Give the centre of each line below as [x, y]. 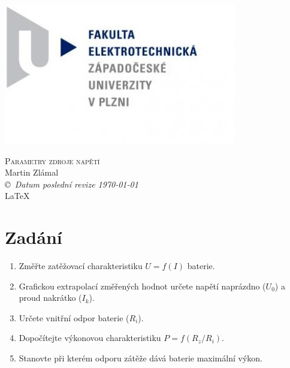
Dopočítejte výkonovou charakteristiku [90, 338]
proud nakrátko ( [50, 298]
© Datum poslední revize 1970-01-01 [72, 184]
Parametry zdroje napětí [52, 160]
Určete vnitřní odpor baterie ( [74, 317]
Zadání [34, 237]
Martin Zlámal [32, 172]
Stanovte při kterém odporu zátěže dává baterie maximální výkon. [141, 358]
